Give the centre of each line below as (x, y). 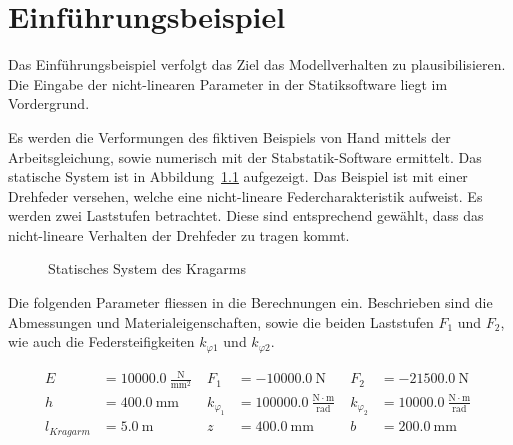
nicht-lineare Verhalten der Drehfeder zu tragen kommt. (179, 234)
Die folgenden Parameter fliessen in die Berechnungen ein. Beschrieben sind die (250, 302)
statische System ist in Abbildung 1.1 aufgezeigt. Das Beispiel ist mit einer (238, 176)
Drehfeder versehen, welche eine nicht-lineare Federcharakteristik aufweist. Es (245, 195)
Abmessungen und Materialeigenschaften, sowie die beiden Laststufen (221, 321)
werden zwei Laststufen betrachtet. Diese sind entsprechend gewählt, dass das (246, 215)
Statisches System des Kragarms (147, 268)
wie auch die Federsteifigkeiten (101, 341)
